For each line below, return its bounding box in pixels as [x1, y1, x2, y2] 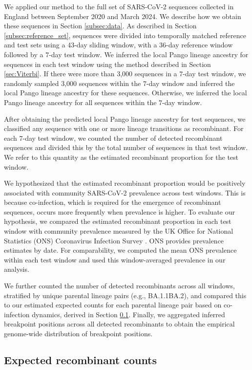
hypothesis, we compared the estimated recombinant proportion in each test [4, 216, 231, 226]
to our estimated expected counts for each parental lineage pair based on [4, 300, 222, 310]
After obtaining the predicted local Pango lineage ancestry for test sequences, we [4, 113, 246, 124]
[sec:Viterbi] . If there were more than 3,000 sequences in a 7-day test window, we [4, 68, 246, 79]
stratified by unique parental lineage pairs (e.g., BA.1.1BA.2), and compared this [4, 290, 247, 300]
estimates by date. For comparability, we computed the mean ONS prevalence [4, 245, 237, 255]
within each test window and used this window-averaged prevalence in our [4, 254, 226, 264]
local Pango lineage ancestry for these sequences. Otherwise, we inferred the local [4, 87, 247, 98]
